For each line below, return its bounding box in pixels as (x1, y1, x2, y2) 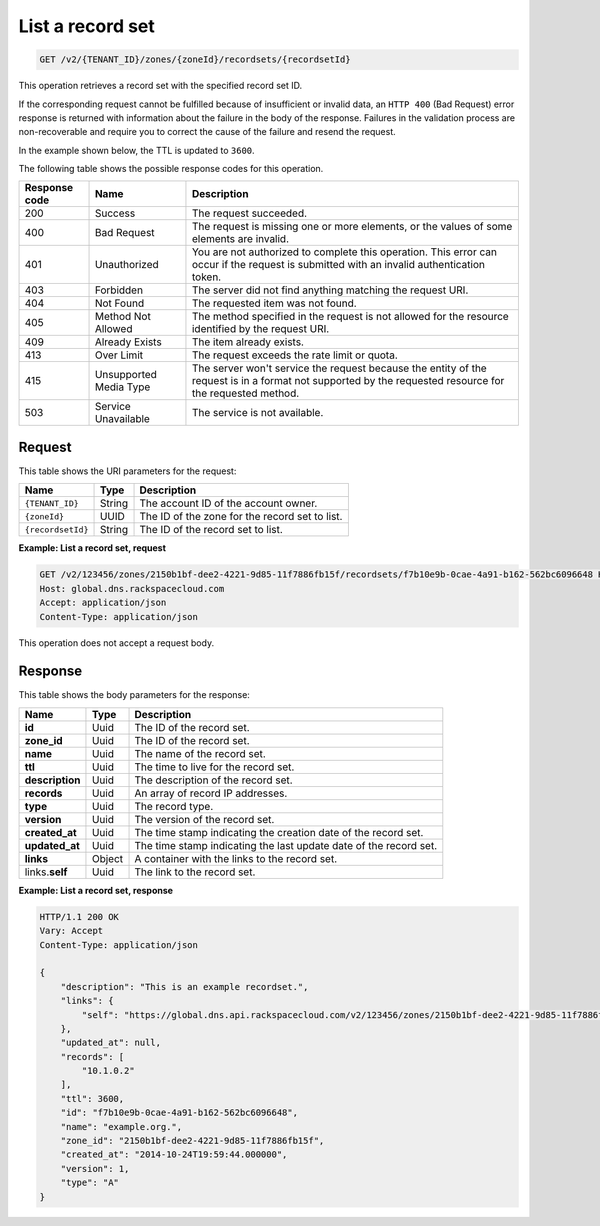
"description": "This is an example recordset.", (60, 981, 309, 992)
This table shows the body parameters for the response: (18, 689, 250, 701)
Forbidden (94, 283, 144, 297)
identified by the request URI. (191, 322, 330, 336)
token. (191, 270, 222, 284)
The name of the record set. (134, 746, 267, 760)
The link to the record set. (134, 865, 256, 879)
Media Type (94, 380, 151, 394)
